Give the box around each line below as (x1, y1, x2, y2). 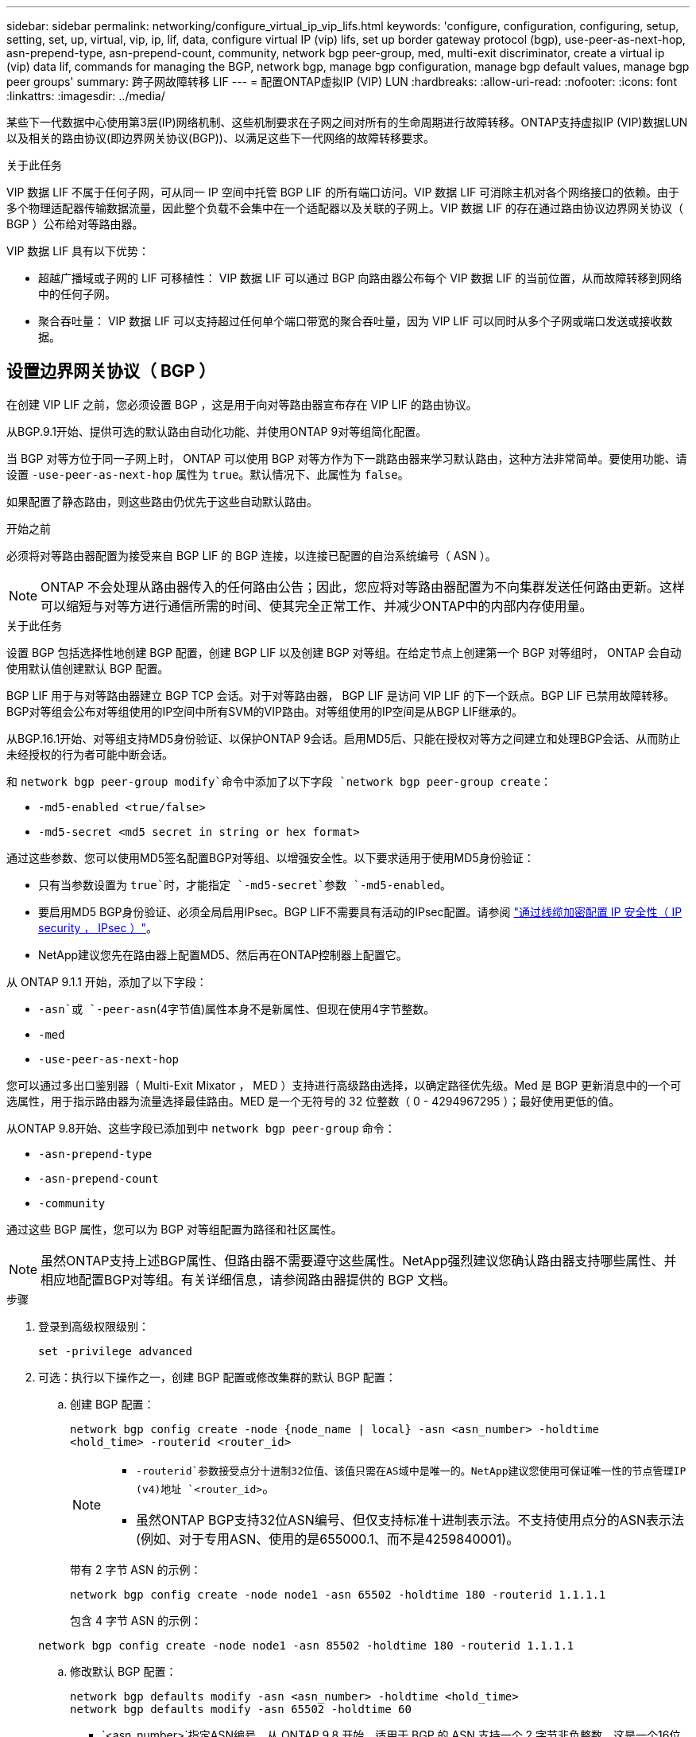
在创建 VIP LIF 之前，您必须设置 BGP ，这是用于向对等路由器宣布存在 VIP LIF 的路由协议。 (6, 397, 478, 411)
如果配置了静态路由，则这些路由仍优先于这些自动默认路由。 (6, 494, 318, 508)
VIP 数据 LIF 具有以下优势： (6, 244, 150, 258)
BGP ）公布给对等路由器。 (6, 217, 144, 231)
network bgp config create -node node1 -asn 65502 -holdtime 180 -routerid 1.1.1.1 (70, 1587, 606, 1601)
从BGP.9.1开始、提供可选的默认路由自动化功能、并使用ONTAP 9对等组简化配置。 (6, 424, 427, 438)
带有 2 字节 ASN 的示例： (70, 1562, 202, 1576)
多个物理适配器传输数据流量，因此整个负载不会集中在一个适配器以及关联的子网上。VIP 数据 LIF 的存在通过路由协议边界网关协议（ (6, 201, 684, 215)
